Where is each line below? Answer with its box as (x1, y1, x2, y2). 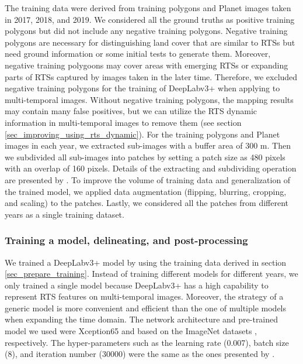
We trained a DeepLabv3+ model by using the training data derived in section (5, 256, 287, 268)
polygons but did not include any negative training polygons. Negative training (5, 25, 288, 37)
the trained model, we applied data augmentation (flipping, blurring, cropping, (5, 185, 287, 197)
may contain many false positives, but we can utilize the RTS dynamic (5, 105, 257, 117)
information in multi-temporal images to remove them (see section (5, 116, 242, 128)
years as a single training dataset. (5, 208, 124, 220)
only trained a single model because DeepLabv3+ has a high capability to (5, 279, 269, 291)
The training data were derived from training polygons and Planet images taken (5, 2, 291, 13)
